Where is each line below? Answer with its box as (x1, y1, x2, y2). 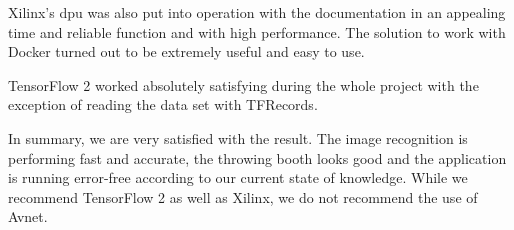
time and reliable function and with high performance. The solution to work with (8, 21, 506, 42)
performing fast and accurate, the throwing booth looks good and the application (8, 147, 507, 168)
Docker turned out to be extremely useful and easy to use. (8, 41, 365, 62)
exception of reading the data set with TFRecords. (8, 94, 318, 115)
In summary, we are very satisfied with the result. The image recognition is (8, 127, 468, 148)
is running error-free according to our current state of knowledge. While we (8, 167, 468, 188)
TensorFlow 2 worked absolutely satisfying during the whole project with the (8, 74, 479, 95)
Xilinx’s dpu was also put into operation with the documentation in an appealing (8, 2, 506, 22)
